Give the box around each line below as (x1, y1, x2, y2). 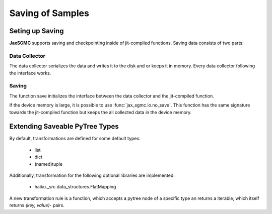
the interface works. (9, 70, 51, 76)
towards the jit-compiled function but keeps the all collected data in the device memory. (9, 109, 192, 115)
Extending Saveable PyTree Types (9, 122, 119, 131)
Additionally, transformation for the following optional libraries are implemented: (9, 172, 175, 178)
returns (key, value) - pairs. (9, 202, 65, 208)
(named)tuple (34, 161, 63, 167)
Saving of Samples (9, 8, 89, 19)
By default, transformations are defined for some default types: (9, 136, 141, 142)
